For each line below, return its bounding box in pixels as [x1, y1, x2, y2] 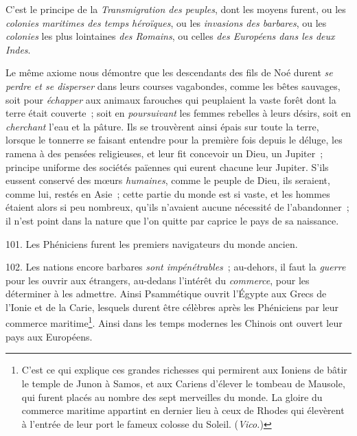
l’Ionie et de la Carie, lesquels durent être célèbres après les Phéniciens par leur [5, 299, 339, 314]
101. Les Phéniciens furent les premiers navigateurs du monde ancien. [5, 236, 298, 251]
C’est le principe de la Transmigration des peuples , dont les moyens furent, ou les [5, 2, 346, 16]
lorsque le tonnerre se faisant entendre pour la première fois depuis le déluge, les [5, 133, 343, 147]
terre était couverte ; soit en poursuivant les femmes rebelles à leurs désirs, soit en [5, 106, 352, 120]
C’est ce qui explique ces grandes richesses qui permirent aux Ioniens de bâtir [21, 363, 347, 377]
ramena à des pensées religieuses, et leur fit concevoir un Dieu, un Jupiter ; [5, 146, 323, 160]
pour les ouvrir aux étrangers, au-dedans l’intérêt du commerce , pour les [5, 273, 310, 287]
